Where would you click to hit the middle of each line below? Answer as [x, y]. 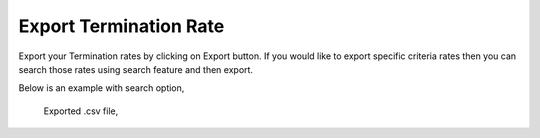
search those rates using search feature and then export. [136, 69]
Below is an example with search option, [101, 88]
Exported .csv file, [81, 111]
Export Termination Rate [121, 26]
